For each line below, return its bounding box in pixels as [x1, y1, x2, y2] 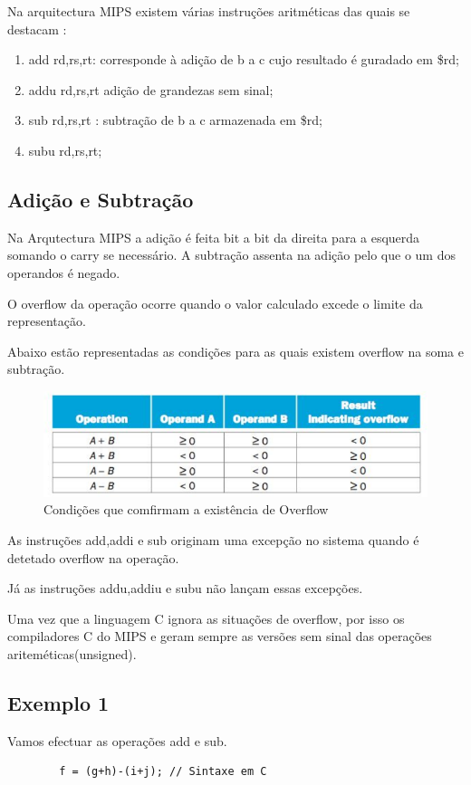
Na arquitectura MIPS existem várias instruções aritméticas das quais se [7, 2, 410, 20]
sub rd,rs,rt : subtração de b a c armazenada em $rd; [28, 110, 322, 129]
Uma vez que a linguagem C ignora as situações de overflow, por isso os [7, 608, 405, 627]
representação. [7, 311, 86, 330]
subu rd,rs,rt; [28, 140, 102, 159]
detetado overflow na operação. [7, 548, 179, 567]
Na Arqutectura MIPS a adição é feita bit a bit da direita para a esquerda [7, 227, 420, 246]
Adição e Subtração [7, 185, 194, 213]
